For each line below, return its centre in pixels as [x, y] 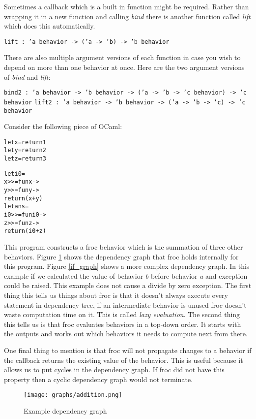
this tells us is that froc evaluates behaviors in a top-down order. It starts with [123, 324]
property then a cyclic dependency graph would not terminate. [99, 379]
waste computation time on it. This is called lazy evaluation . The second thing [122, 314]
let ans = [16, 207]
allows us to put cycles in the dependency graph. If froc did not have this [114, 370]
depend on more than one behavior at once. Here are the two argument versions [124, 67]
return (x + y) [23, 198]
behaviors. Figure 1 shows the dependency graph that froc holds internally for [121, 256]
